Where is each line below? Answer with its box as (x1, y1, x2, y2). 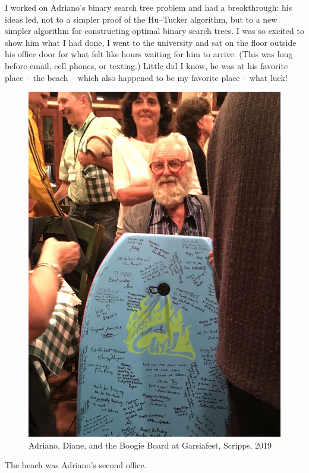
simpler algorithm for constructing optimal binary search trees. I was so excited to (5, 24, 304, 37)
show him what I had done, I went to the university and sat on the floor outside (5, 36, 297, 48)
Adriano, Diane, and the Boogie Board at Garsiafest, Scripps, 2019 (29, 438, 272, 451)
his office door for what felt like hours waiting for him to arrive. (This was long (5, 48, 293, 60)
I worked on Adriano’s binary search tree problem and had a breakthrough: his (5, 1, 292, 13)
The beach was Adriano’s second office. (5, 459, 147, 471)
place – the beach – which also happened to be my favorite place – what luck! (5, 71, 288, 83)
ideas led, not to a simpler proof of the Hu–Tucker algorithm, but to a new (5, 13, 278, 25)
